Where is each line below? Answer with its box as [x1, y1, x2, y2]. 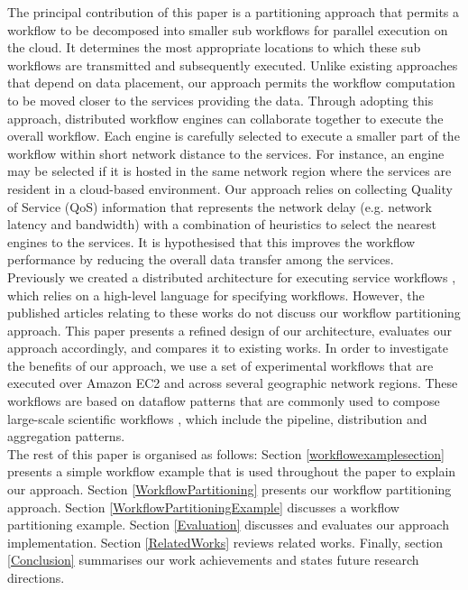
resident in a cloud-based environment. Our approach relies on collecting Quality [7, 179, 453, 198]
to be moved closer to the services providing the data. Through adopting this [7, 90, 434, 109]
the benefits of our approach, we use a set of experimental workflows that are [7, 355, 434, 374]
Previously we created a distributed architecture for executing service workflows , [7, 267, 456, 286]
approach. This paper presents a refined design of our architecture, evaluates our [7, 320, 453, 339]
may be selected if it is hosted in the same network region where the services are [7, 161, 452, 180]
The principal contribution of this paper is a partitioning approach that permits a [7, 3, 460, 21]
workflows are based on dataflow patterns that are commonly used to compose [7, 392, 440, 410]
